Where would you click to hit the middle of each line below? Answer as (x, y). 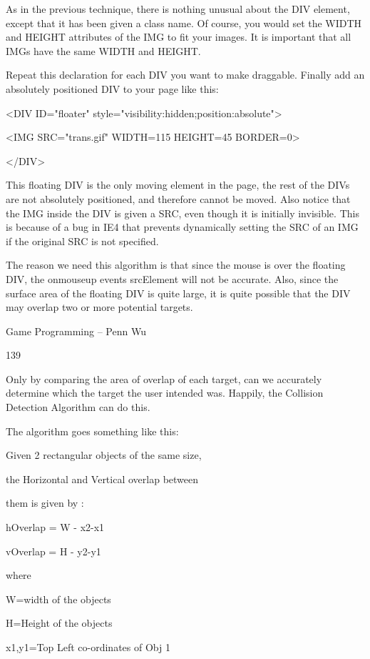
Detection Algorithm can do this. (78, 407)
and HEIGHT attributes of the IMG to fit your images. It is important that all (179, 37)
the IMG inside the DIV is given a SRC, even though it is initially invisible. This (183, 213)
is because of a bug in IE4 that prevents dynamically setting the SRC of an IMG (182, 227)
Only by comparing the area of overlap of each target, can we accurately (164, 378)
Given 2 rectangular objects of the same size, (104, 455)
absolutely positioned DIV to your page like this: (112, 88)
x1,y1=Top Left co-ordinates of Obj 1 (88, 647)
